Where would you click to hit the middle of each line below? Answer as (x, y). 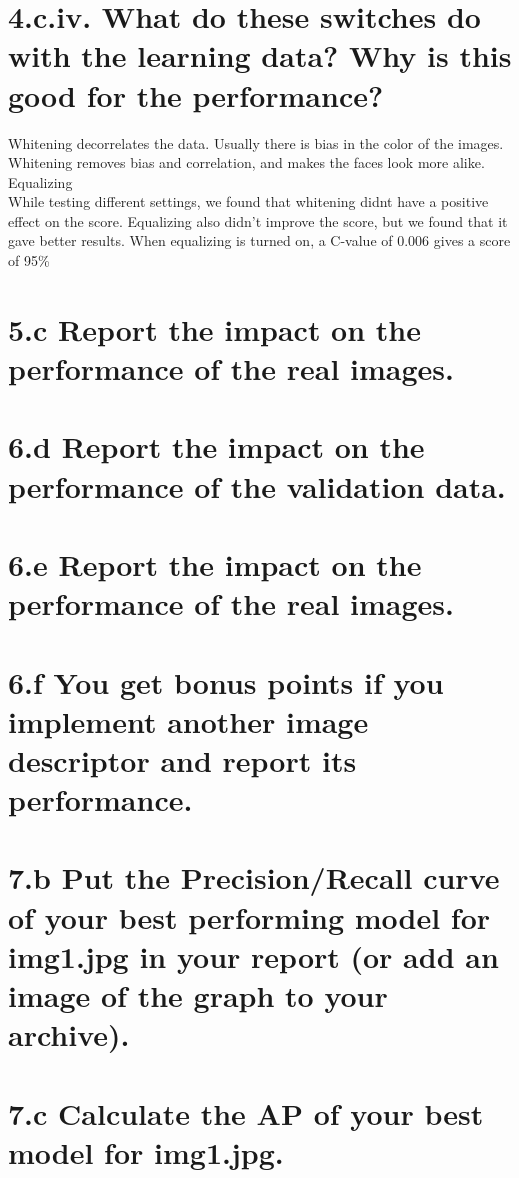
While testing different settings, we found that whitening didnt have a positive (248, 201)
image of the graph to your (198, 995)
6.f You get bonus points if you (226, 681)
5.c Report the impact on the (215, 328)
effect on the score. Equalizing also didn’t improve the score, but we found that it (258, 220)
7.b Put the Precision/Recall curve (254, 877)
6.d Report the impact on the (216, 446)
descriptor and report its (182, 759)
